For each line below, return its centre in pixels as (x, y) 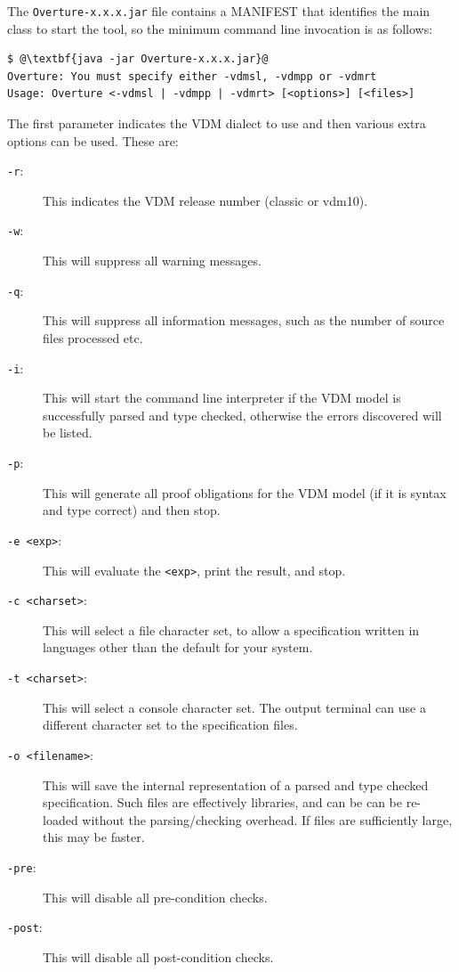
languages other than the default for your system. (178, 647)
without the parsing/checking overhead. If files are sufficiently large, (267, 819)
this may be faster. (94, 837)
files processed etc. (93, 337)
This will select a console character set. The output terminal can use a (234, 707)
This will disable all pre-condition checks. (155, 897)
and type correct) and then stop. (132, 510)
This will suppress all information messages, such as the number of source (244, 320)
